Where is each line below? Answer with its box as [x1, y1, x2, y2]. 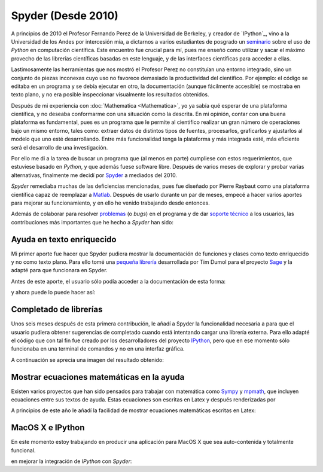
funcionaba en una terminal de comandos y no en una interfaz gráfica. [11, 345, 185, 352]
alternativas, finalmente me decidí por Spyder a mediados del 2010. [11, 171, 178, 179]
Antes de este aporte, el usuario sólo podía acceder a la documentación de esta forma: [11, 278, 226, 285]
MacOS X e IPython [11, 422, 85, 433]
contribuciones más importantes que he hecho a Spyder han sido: [11, 218, 173, 226]
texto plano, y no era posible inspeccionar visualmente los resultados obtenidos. [11, 91, 209, 98]
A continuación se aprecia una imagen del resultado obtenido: [11, 356, 164, 363]
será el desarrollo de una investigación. [11, 144, 108, 151]
